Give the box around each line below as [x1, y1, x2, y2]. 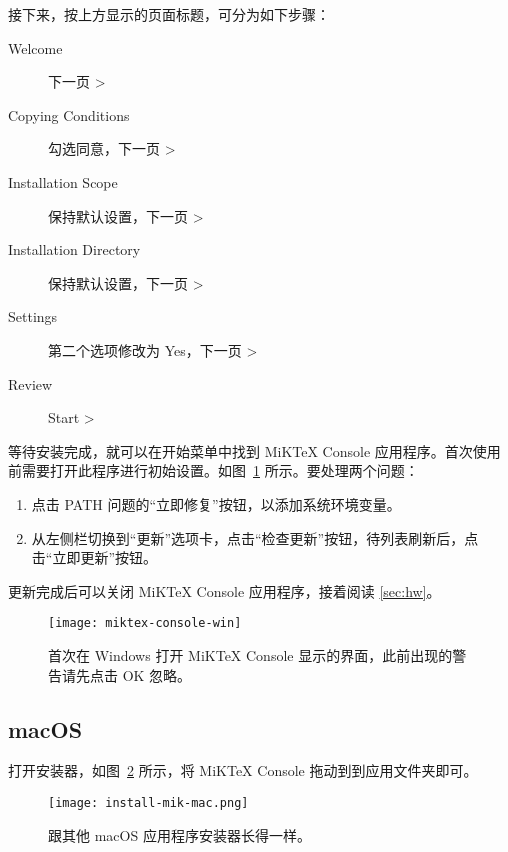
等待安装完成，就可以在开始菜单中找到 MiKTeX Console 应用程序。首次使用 [8, 440, 501, 461]
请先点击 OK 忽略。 [61, 664, 192, 685]
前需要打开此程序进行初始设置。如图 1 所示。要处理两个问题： [8, 460, 419, 481]
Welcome [8, 37, 63, 58]
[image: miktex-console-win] [48, 616, 242, 631]
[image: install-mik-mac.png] [48, 795, 249, 810]
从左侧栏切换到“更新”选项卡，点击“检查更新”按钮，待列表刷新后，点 [31, 527, 479, 548]
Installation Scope [8, 171, 118, 192]
